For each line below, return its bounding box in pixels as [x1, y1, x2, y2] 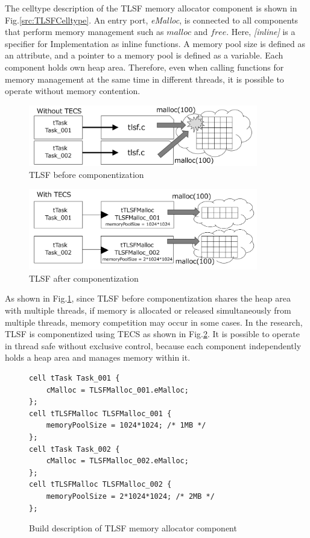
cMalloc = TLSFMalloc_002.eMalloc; [46, 457, 189, 466]
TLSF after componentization [29, 271, 139, 284]
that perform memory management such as [5, 25, 164, 38]
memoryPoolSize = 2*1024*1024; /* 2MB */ [46, 492, 215, 501]
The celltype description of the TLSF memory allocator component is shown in [5, 2, 297, 14]
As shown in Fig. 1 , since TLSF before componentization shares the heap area [5, 292, 291, 305]
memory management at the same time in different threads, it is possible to [5, 72, 284, 85]
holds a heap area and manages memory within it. [5, 351, 191, 364]
